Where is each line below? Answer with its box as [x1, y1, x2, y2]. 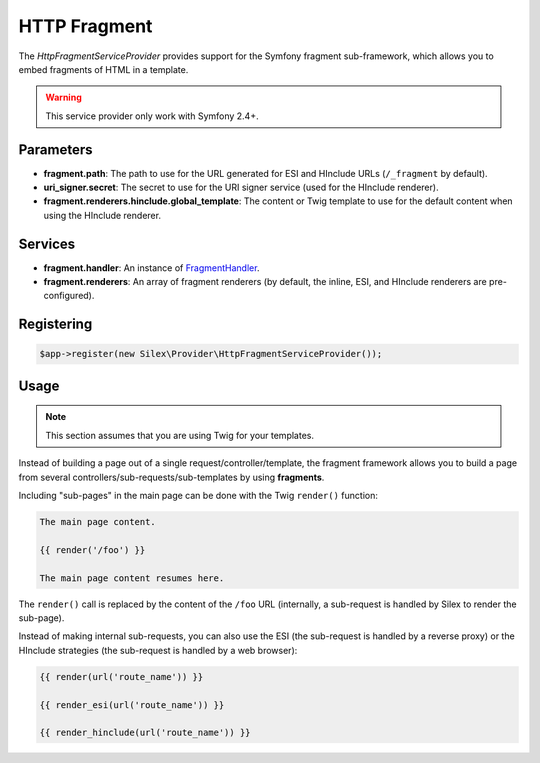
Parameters [18, 141, 93, 158]
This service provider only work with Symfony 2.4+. [45, 110, 259, 122]
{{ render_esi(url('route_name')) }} [39, 699, 225, 710]
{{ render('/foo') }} [39, 544, 146, 555]
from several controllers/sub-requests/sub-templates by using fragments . [18, 471, 325, 483]
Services [18, 235, 76, 252]
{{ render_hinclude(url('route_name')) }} [39, 727, 251, 739]
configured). [43, 290, 95, 302]
